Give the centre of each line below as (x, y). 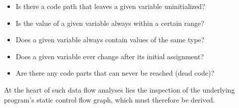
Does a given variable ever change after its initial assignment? (110, 56)
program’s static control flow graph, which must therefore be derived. (110, 99)
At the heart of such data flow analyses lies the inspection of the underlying (119, 89)
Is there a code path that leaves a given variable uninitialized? (110, 6)
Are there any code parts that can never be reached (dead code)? (115, 73)
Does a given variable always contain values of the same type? (110, 40)
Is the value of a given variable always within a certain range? (110, 23)
